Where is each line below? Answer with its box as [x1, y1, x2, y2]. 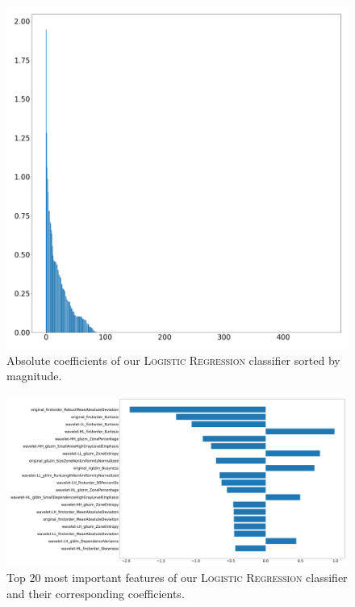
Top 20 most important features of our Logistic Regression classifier [6, 569, 348, 586]
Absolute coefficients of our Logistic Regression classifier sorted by [6, 351, 340, 368]
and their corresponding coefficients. [6, 584, 185, 601]
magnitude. [6, 367, 62, 384]
